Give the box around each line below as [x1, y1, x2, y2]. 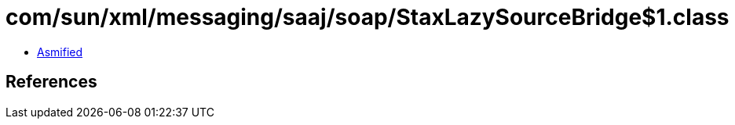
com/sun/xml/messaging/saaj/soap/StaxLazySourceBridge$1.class [5, 4, 730, 30]
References [5, 72, 97, 92]
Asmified [37, 45, 83, 59]
